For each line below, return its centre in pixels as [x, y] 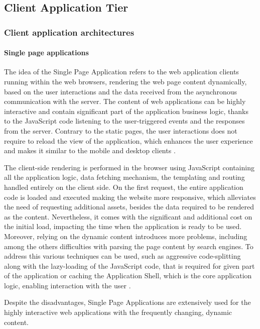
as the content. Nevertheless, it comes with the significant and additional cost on [128, 216]
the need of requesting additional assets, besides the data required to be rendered [129, 207]
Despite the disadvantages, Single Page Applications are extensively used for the [127, 302]
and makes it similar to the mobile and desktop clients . [90, 150]
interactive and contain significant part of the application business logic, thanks [126, 111]
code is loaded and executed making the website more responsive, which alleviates [130, 197]
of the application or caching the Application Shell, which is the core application [128, 276]
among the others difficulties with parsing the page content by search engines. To [129, 246]
